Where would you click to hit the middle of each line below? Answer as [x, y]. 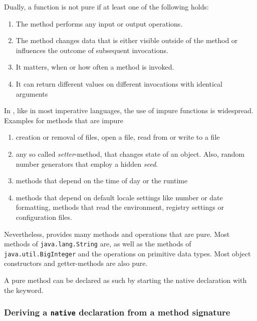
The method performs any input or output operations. [99, 23]
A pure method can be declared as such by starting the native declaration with [125, 280]
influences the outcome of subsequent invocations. [92, 50]
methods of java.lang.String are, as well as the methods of [98, 244]
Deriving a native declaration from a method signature [117, 312]
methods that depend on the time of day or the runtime [102, 181]
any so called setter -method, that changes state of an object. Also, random [130, 153]
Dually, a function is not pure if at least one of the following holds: [106, 7]
